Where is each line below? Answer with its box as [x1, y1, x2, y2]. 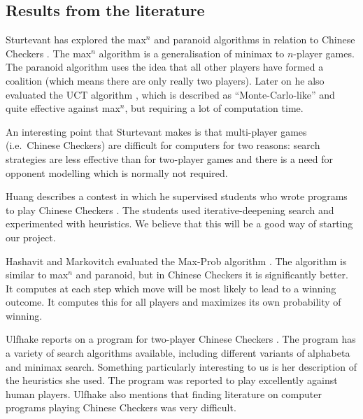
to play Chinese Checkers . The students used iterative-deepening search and [6, 202, 334, 217]
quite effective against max [6, 101, 120, 115]
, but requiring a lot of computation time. [124, 101, 304, 115]
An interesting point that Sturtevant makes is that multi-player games [6, 124, 307, 139]
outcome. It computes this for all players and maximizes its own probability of [6, 294, 341, 309]
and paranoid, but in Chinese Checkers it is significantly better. [76, 267, 348, 282]
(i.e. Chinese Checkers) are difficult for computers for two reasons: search [6, 138, 320, 152]
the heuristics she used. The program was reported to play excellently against [6, 373, 338, 388]
